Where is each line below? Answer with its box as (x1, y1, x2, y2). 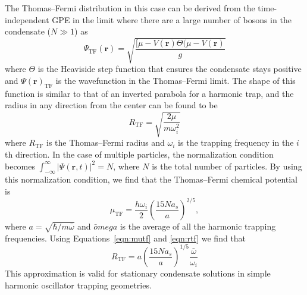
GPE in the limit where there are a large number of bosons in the (52, 13, 292, 26)
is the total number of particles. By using (152, 159, 302, 172)
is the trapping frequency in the (178, 136, 294, 149)
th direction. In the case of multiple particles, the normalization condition (5, 148, 274, 161)
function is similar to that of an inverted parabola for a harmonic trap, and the (5, 87, 294, 99)
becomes (5, 159, 36, 172)
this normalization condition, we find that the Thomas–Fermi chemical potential (5, 173, 297, 186)
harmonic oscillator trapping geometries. (5, 278, 152, 291)
